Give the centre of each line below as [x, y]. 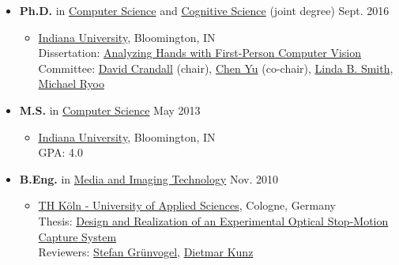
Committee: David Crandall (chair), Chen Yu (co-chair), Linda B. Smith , [216, 68]
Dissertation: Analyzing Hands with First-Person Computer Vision [199, 53]
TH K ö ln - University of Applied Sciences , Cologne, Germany [187, 205]
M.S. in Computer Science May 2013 [110, 110]
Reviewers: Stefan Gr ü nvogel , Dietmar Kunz [146, 252]
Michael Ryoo [72, 83]
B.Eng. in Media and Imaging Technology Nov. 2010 [149, 178]
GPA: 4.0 [60, 152]
